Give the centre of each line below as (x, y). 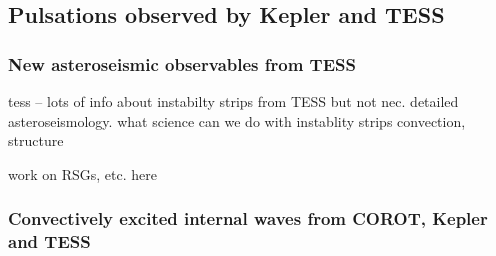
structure (36, 140)
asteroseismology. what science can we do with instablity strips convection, (237, 120)
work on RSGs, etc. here (82, 173)
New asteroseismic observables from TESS (182, 63)
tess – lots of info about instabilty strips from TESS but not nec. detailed (233, 101)
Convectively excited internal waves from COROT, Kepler (248, 218)
